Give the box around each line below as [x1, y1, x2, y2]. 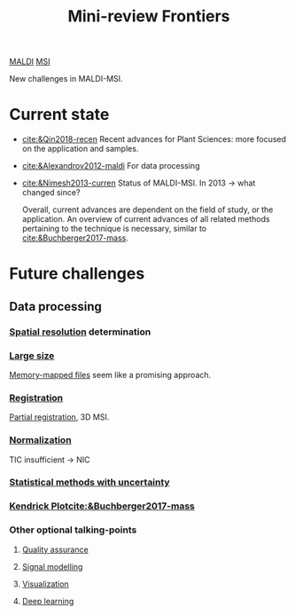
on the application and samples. [21, 144, 139, 154]
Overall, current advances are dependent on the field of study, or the [21, 204, 274, 215]
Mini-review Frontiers [67, 6, 230, 27]
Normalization [9, 434, 73, 446]
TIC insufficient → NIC [9, 454, 90, 465]
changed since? [21, 187, 81, 198]
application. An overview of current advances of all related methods [21, 214, 270, 225]
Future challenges [9, 264, 145, 284]
